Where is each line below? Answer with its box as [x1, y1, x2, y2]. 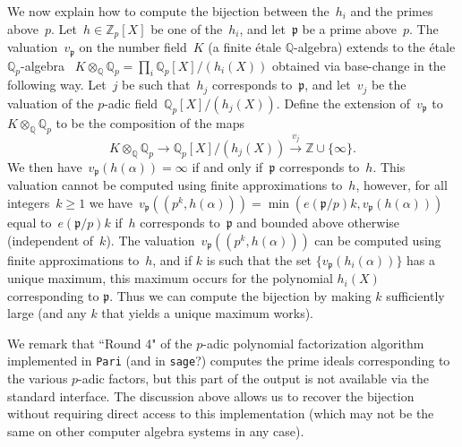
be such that [122, 75, 191, 94]
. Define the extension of [276, 93, 411, 112]
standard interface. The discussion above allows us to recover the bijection [7, 386, 415, 405]
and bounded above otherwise [236, 213, 400, 232]
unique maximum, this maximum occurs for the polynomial [7, 269, 333, 288]
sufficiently [386, 286, 445, 305]
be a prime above [302, 19, 397, 38]
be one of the [150, 19, 223, 38]
